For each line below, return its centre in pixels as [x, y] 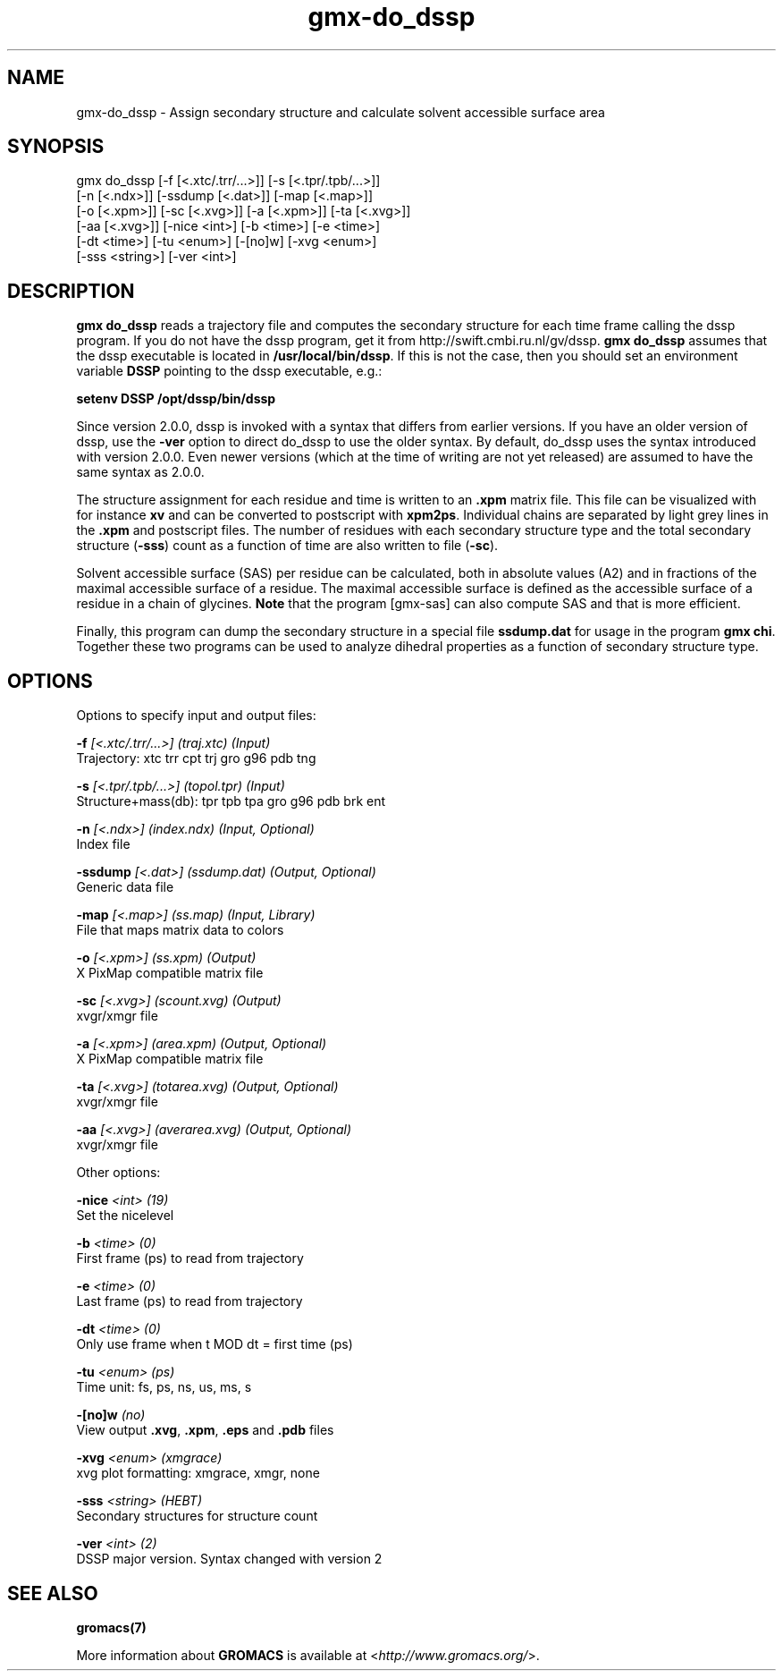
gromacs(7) [111, 1627]
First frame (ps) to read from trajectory [190, 1258]
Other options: [118, 1173]
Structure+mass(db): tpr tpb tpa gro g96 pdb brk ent [231, 801]
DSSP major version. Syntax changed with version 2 [229, 1559]
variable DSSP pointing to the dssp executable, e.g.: [229, 371]
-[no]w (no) [111, 1415]
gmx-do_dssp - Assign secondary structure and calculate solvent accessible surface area [341, 112]
